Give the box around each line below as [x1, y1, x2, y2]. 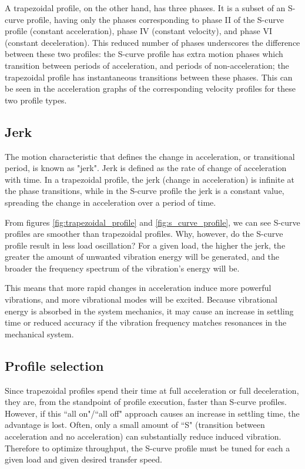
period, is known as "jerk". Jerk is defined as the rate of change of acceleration [5, 162, 287, 174]
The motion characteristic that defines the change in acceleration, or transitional [5, 150, 295, 162]
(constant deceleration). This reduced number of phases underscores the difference [5, 36, 300, 48]
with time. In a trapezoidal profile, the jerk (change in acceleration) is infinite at [5, 173, 294, 185]
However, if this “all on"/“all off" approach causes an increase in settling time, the [5, 407, 300, 419]
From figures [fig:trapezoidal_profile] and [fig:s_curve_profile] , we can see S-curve [5, 216, 300, 228]
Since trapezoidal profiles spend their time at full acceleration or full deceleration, [5, 384, 299, 396]
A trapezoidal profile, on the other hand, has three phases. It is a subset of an [5, 2, 286, 14]
